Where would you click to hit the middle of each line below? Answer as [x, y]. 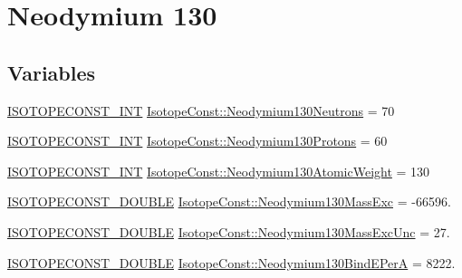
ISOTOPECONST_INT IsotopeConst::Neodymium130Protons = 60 [197, 141]
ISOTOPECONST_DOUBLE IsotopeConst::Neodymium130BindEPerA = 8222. [231, 262]
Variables [52, 72]
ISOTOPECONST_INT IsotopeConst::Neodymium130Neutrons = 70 [201, 110]
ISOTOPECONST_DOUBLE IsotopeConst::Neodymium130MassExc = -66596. [229, 201]
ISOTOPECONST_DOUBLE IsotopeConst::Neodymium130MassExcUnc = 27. [229, 231]
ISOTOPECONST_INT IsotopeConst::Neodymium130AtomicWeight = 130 [219, 171]
